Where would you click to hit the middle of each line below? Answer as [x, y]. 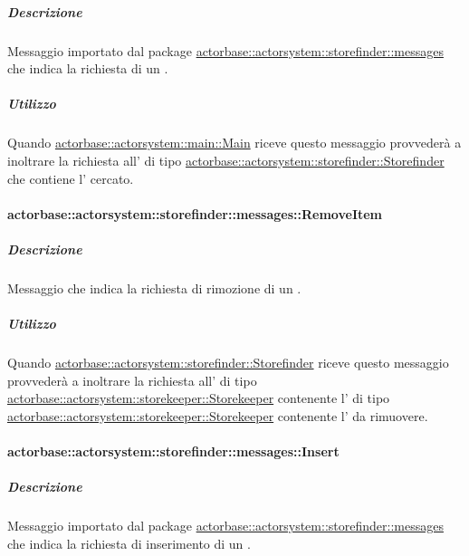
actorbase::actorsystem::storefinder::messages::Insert [173, 451]
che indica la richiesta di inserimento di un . [129, 543]
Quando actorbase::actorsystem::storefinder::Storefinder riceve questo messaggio [228, 362]
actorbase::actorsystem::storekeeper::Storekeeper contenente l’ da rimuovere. [218, 415]
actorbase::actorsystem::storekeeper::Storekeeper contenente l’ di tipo [199, 398]
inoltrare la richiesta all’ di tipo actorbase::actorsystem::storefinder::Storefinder [226, 160]
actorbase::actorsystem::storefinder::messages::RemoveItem [195, 213]
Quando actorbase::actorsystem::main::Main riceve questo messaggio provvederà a [234, 143]
